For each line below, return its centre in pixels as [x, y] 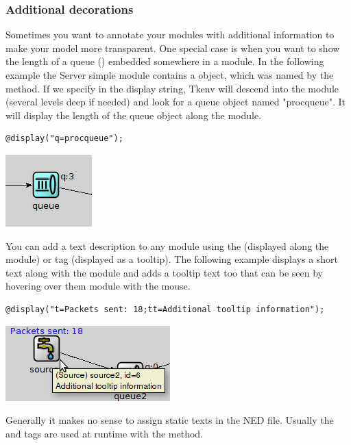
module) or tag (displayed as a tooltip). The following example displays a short [172, 259]
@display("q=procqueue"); [64, 139]
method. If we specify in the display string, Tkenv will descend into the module [172, 88]
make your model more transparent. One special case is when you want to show [173, 48]
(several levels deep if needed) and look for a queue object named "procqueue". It [176, 102]
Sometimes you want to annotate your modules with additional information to [170, 35]
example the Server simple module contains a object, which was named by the [170, 75]
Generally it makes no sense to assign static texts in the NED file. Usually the [170, 420]
